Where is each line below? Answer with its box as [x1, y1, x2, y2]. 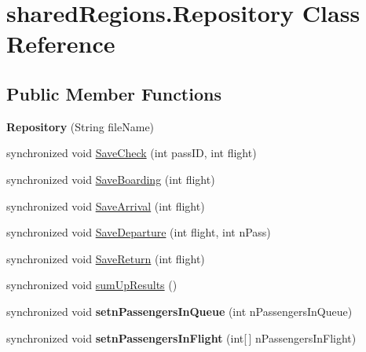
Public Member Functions [6, 81, 221, 105]
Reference [6, 27, 115, 60]
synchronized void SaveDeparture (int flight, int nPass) [6, 224, 271, 240]
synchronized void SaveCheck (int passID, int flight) [6, 145, 257, 161]
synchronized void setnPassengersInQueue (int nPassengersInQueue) [6, 302, 353, 319]
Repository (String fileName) [6, 118, 155, 134]
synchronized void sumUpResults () [6, 277, 178, 293]
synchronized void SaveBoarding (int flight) [6, 170, 215, 187]
